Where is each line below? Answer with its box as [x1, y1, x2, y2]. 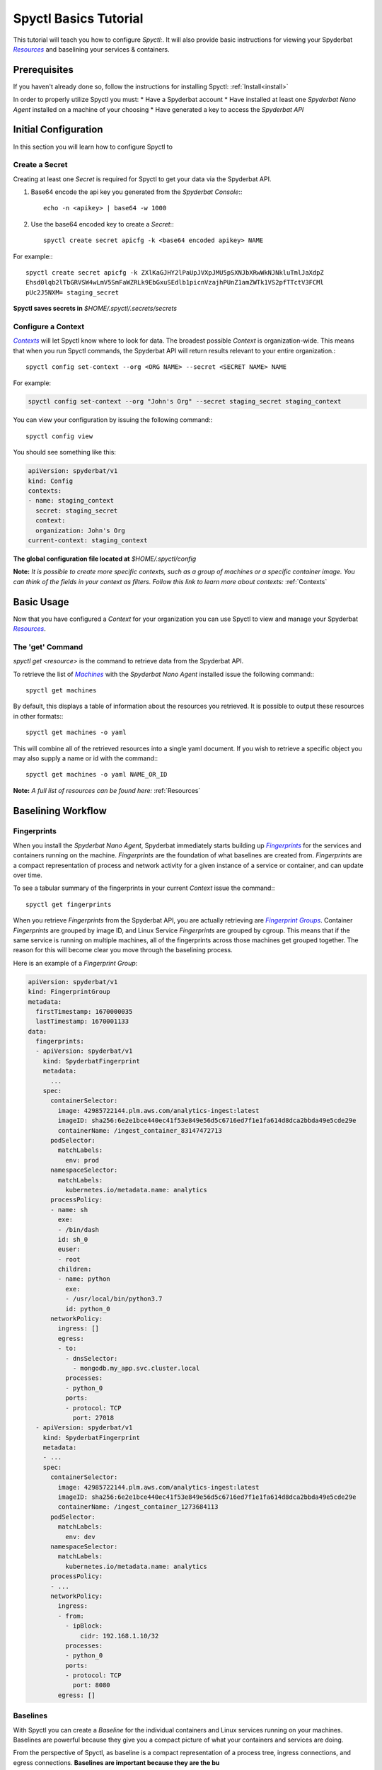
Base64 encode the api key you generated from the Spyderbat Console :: [30, 188, 243, 196]
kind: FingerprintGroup [28, 988, 111, 996]
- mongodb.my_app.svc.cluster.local [72, 1364, 200, 1372]
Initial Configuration [13, 124, 103, 136]
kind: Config [28, 476, 74, 485]
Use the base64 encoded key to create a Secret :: [30, 219, 174, 228]
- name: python [57, 1275, 111, 1283]
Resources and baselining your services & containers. [13, 45, 170, 53]
